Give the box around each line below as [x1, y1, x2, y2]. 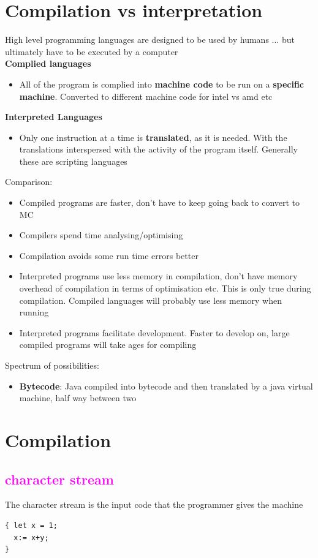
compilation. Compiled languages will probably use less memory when [19, 293, 282, 306]
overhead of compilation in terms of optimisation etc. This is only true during [19, 282, 311, 295]
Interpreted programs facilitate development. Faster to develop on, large [19, 326, 290, 339]
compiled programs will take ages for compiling [19, 338, 197, 351]
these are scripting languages [19, 154, 127, 167]
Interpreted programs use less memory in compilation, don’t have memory [19, 270, 298, 282]
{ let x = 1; [5, 521, 58, 530]
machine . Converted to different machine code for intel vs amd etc [19, 89, 273, 102]
